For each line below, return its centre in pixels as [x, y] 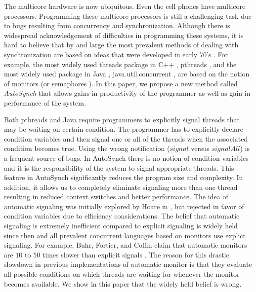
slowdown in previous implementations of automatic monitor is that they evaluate [128, 264]
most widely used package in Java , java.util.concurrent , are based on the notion [127, 74]
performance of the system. [45, 102]
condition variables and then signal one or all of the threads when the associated [126, 138]
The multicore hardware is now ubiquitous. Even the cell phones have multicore [125, 6]
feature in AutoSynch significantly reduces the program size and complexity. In [124, 177]
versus [200, 148]
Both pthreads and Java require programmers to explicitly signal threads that [122, 119]
